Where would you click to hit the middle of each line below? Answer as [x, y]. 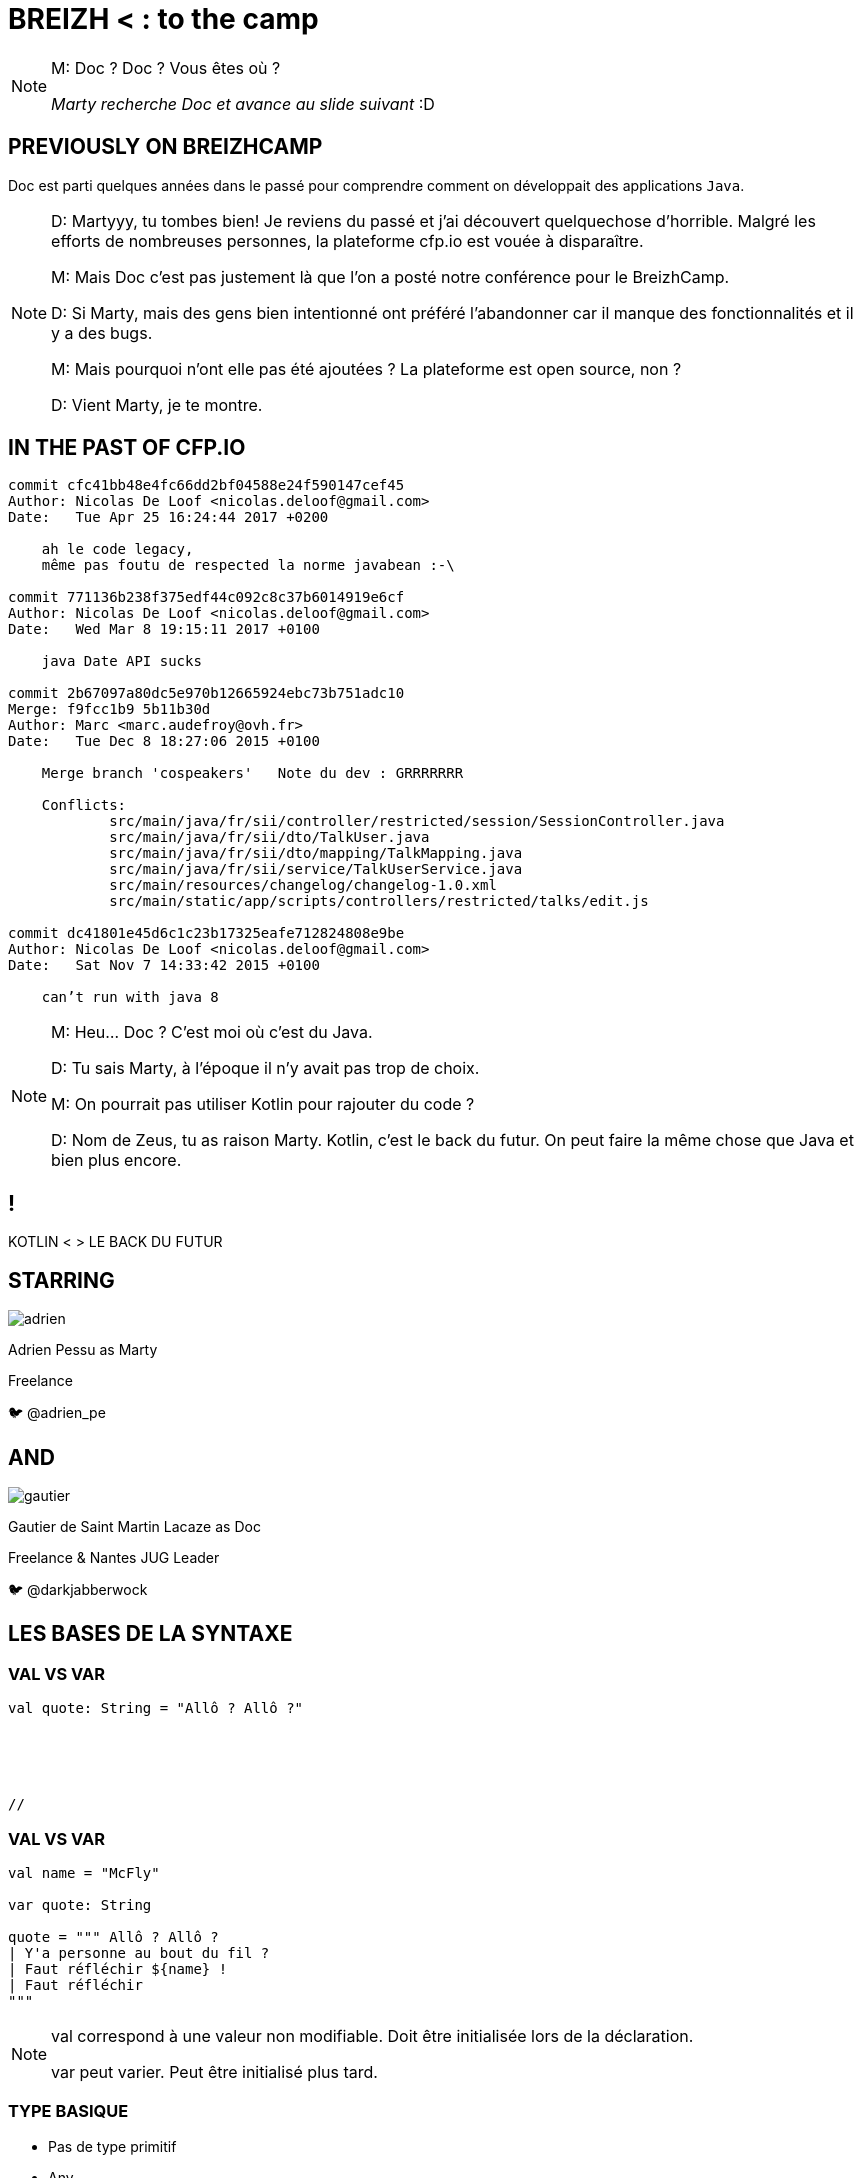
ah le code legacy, [117, 549]
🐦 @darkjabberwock [78, 1589]
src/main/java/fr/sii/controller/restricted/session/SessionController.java [417, 821]
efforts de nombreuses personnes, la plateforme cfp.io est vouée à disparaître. [347, 240]
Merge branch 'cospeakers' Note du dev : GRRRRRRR [252, 773]
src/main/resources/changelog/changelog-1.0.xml [303, 885]
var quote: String [80, 1904]
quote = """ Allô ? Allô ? [113, 1936]
